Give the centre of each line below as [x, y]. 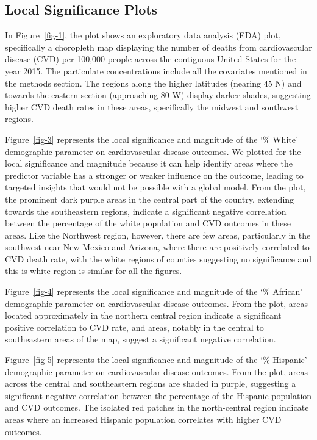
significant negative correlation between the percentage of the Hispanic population [158, 395]
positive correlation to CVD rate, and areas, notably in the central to [134, 327]
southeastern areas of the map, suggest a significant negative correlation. [141, 339]
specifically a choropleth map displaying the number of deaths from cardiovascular [158, 47]
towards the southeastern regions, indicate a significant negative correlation [146, 211]
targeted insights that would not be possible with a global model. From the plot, [155, 187]
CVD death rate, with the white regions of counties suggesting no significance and [158, 258]
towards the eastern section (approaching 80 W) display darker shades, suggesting [158, 95]
